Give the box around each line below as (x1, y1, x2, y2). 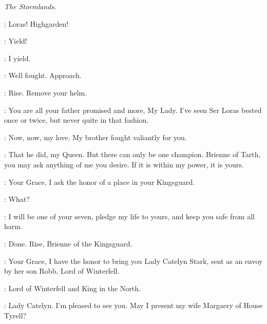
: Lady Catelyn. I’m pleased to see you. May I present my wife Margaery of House (4, 300, 263, 311)
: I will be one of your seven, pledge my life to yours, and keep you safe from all (4, 211, 255, 221)
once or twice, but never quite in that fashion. (4, 115, 149, 125)
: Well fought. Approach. (4, 70, 82, 81)
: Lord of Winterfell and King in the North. (4, 282, 141, 293)
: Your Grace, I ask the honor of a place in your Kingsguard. (4, 176, 195, 187)
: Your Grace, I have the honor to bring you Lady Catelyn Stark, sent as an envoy (4, 255, 263, 266)
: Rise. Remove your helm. (4, 87, 87, 98)
